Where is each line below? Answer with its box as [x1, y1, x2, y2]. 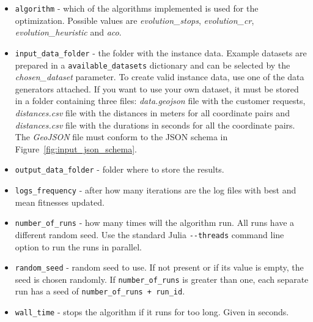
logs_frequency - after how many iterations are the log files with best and [15, 183, 296, 196]
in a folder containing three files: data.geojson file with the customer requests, [15, 94, 306, 107]
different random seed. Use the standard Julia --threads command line [15, 228, 284, 241]
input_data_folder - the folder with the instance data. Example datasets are [15, 46, 307, 59]
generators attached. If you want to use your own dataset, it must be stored [15, 82, 299, 95]
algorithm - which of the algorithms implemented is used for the [15, 2, 259, 14]
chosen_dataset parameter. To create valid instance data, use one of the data [15, 70, 304, 83]
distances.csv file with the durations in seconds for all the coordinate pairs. [15, 118, 295, 131]
